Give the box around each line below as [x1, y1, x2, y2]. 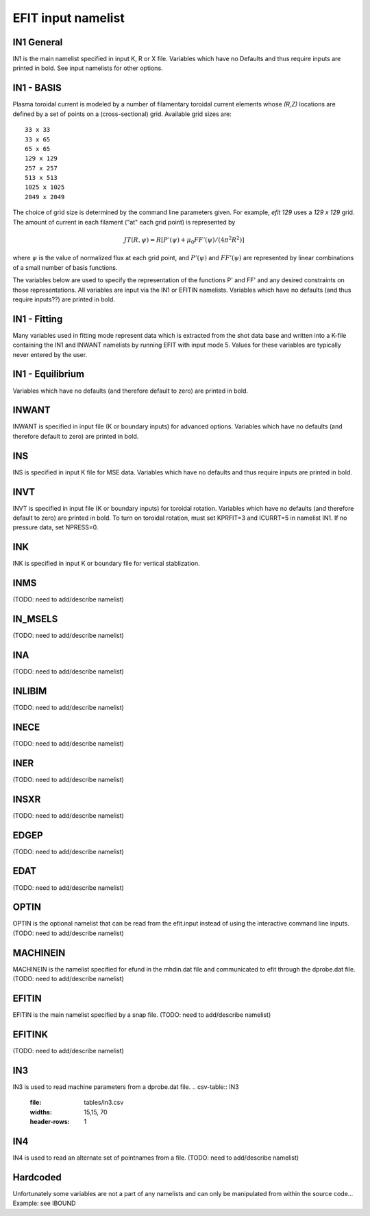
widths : [29, 1108, 53, 1116]
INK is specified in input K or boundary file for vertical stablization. [12, 560, 200, 568]
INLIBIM [12, 685, 47, 697]
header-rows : [29, 1117, 70, 1125]
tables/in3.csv [84, 1099, 124, 1107]
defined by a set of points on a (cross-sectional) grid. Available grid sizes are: [12, 110, 232, 118]
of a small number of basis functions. [12, 263, 118, 271]
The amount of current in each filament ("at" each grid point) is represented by [12, 218, 236, 226]
